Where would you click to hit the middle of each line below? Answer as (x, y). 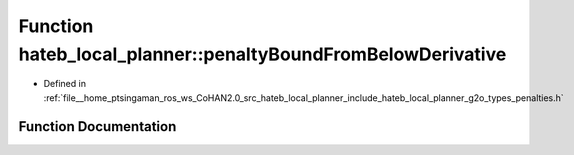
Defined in (65, 84)
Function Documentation (97, 126)
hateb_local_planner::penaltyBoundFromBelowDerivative (262, 54)
